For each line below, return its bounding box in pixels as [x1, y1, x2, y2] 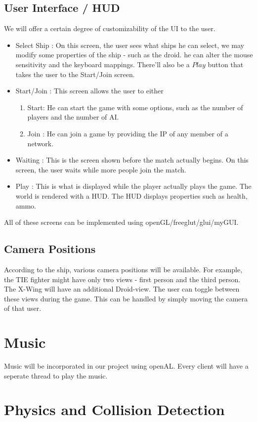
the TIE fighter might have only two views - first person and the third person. [4, 274, 241, 284]
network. [27, 138, 54, 148]
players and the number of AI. [27, 112, 119, 122]
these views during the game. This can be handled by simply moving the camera [4, 293, 248, 303]
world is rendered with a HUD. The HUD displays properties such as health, [15, 190, 248, 201]
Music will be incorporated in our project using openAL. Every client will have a [4, 361, 249, 371]
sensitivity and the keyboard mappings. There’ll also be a [15, 59, 190, 69]
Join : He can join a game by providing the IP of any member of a [27, 128, 228, 138]
